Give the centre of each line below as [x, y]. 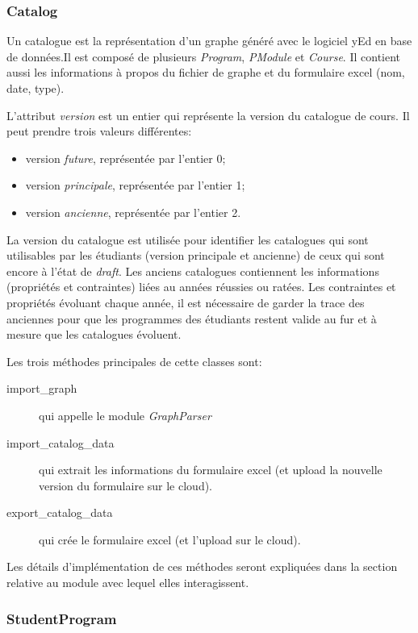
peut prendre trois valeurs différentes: [99, 131]
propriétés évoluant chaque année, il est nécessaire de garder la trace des [186, 302]
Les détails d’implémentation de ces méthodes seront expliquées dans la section [202, 566]
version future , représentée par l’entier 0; [125, 158]
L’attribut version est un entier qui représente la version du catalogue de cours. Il [208, 115]
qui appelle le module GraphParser [125, 415]
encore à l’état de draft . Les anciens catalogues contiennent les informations [193, 271]
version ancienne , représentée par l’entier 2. [133, 212]
